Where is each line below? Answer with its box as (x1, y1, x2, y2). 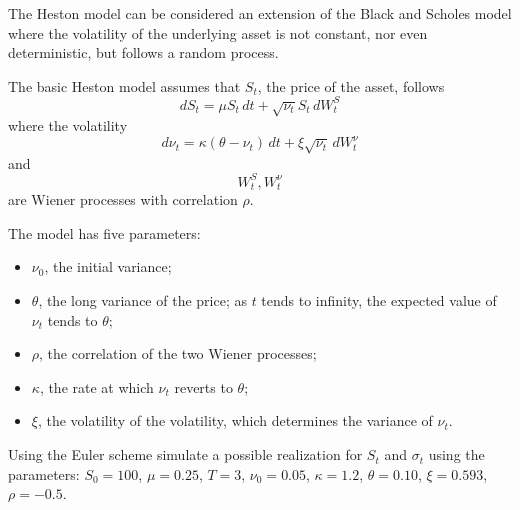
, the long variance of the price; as (38, 290, 247, 311)
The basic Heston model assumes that (8, 75, 241, 96)
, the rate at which (39, 376, 154, 397)
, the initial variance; (44, 256, 172, 277)
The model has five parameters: (8, 222, 201, 243)
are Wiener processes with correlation (8, 189, 238, 210)
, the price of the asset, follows (257, 75, 445, 96)
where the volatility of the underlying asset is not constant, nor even (8, 22, 428, 43)
